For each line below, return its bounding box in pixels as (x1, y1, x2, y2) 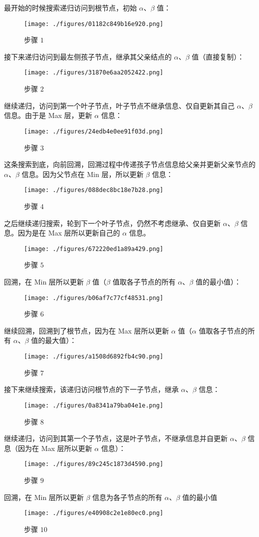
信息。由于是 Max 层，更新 (4, 110, 92, 120)
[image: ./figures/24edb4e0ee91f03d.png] (24, 127, 164, 135)
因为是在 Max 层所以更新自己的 (17, 227, 120, 238)
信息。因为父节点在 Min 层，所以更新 (21, 168, 144, 179)
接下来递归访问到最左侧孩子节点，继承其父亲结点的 (4, 51, 172, 61)
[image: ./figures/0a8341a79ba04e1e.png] (24, 401, 164, 409)
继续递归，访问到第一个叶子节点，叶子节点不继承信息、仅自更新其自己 (4, 100, 235, 110)
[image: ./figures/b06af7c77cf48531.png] (24, 294, 164, 301)
